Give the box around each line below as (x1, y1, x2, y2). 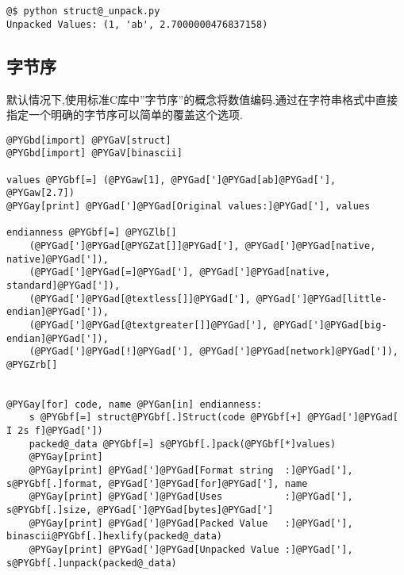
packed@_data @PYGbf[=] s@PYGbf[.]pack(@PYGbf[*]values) (29, 438, 337, 450)
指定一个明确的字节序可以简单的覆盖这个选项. (6, 106, 243, 123)
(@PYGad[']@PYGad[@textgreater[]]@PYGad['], (29, 319, 268, 331)
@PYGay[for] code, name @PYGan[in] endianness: (6, 398, 263, 410)
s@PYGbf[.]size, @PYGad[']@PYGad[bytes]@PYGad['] (6, 504, 274, 516)
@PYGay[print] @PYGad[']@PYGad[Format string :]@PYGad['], (29, 465, 353, 477)
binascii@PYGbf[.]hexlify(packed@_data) (6, 531, 223, 542)
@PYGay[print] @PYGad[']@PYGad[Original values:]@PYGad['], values (6, 200, 371, 212)
